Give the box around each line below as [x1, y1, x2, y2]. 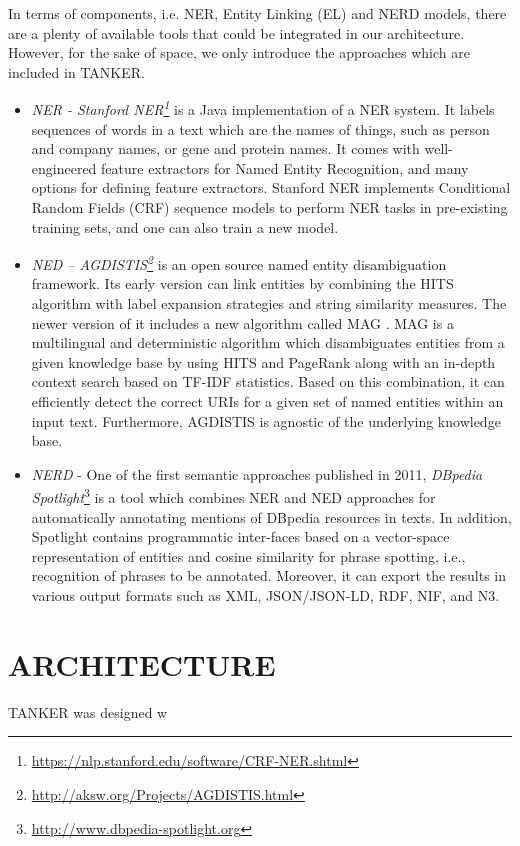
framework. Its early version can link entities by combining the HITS [31, 273, 454, 294]
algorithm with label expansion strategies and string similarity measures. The [31, 293, 507, 314]
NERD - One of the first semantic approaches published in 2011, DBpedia [31, 463, 483, 484]
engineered [31, 157, 97, 178]
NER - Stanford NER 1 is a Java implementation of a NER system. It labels [31, 96, 495, 120]
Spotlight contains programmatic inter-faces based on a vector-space [31, 526, 450, 547]
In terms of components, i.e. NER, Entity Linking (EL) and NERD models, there [8, 3, 507, 23]
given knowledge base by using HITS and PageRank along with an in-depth [31, 351, 496, 372]
